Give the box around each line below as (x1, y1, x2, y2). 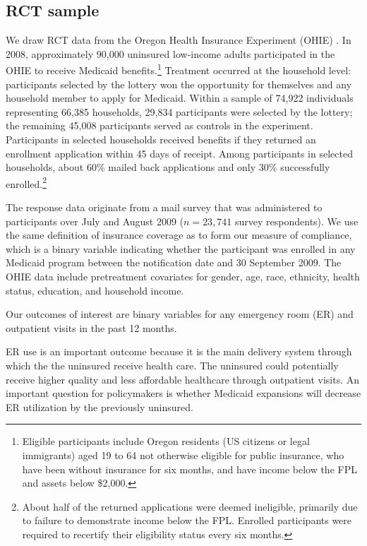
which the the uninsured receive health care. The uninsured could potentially (6, 357, 339, 372)
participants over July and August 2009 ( (6, 213, 184, 228)
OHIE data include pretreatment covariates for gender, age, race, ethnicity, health (6, 269, 360, 284)
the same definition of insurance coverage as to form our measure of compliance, (6, 227, 352, 242)
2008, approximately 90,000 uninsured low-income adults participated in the (6, 46, 335, 61)
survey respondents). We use (235, 213, 359, 228)
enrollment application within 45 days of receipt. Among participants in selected (6, 146, 353, 160)
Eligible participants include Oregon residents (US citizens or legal (22, 434, 310, 449)
